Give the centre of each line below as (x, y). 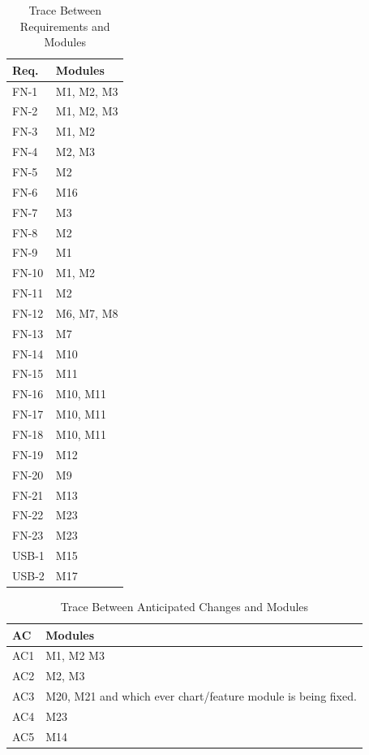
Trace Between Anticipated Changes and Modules (184, 606)
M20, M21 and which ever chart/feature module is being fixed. (201, 696)
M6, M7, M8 (87, 312)
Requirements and (65, 26)
